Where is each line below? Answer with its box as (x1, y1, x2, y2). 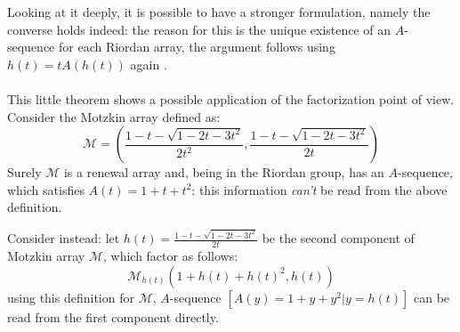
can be (414, 287, 450, 306)
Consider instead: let (7, 229, 120, 247)
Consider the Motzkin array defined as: (7, 107, 221, 126)
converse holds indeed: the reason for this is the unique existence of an (7, 20, 391, 38)
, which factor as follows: (102, 247, 238, 265)
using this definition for (7, 287, 134, 306)
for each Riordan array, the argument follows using (59, 37, 335, 56)
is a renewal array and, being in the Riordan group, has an (63, 163, 384, 182)
